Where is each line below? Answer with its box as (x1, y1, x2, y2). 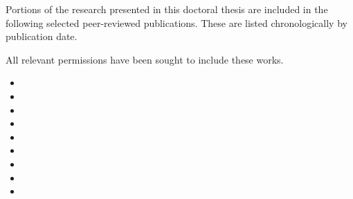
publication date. (6, 29, 78, 44)
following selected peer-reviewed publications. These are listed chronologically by (6, 15, 347, 30)
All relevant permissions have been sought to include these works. (6, 52, 284, 66)
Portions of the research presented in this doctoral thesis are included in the (6, 2, 328, 16)
